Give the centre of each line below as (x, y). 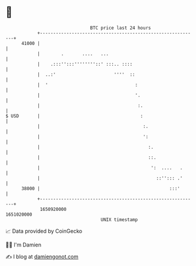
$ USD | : (74, 116)
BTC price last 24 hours (120, 28)
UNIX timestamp (119, 219)
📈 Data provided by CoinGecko (44, 231)
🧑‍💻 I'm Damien (24, 245)
